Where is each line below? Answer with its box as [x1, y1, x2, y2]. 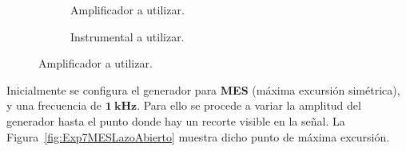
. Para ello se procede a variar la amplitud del [137, 97, 361, 114]
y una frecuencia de [6, 97, 102, 114]
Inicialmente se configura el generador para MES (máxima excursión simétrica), [6, 81, 400, 98]
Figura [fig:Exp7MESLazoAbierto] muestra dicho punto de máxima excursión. [6, 128, 390, 145]
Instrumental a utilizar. [70, 28, 185, 45]
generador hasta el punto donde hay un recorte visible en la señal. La [6, 112, 345, 129]
